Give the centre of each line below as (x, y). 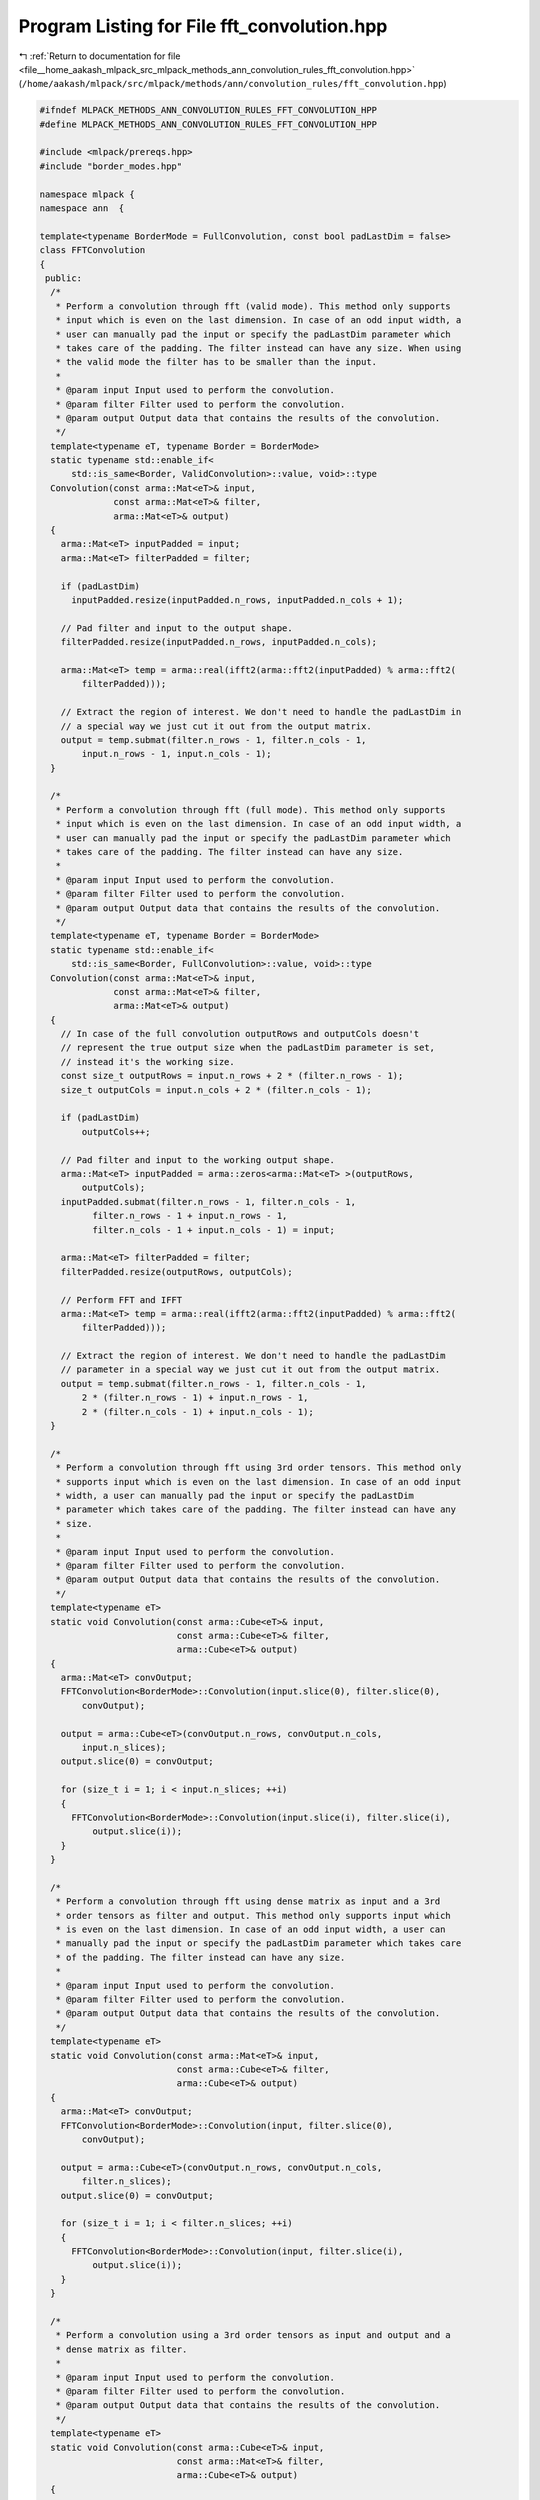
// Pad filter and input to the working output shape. (197, 1159)
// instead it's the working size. (147, 1061)
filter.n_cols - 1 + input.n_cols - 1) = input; (213, 1229)
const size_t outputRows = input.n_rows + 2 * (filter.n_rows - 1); (232, 1076)
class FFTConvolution (92, 250)
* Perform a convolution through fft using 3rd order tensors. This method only (258, 1468)
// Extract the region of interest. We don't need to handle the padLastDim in (261, 712)
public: (64, 278)
